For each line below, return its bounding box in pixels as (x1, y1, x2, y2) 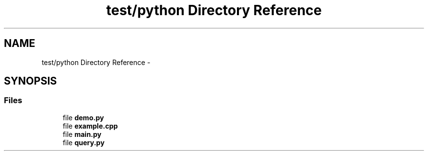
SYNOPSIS (4, 75, 57, 88)
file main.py (63, 130, 102, 138)
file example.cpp (63, 121, 118, 130)
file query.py (63, 138, 105, 147)
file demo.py (63, 113, 104, 122)
